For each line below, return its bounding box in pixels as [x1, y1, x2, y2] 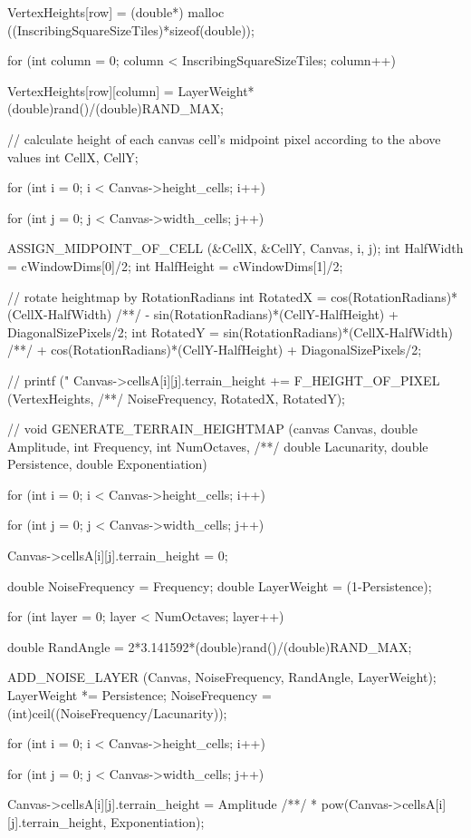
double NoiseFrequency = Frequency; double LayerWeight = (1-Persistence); [7, 576, 432, 595]
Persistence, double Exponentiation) [7, 454, 207, 473]
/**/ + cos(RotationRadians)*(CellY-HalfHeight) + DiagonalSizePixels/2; [7, 340, 422, 359]
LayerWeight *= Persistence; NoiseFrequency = [7, 686, 272, 705]
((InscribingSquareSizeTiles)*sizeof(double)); [7, 20, 255, 39]
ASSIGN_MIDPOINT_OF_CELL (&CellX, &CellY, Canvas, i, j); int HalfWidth [7, 239, 464, 258]
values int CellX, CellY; [7, 147, 139, 166]
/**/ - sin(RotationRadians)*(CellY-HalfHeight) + [115, 305, 399, 324]
